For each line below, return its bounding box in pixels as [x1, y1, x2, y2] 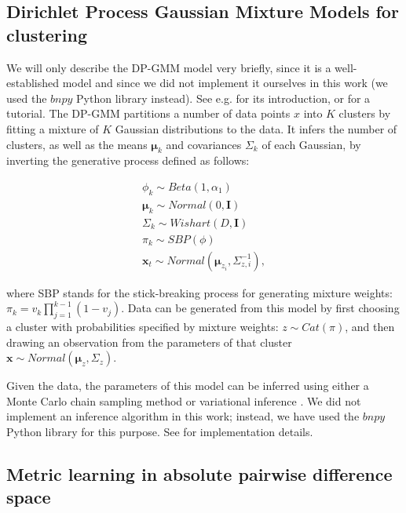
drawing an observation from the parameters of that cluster [6, 333, 292, 350]
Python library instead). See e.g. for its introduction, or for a [76, 89, 371, 106]
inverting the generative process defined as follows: [6, 152, 250, 169]
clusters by [338, 105, 391, 122]
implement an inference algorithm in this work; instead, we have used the [6, 408, 360, 424]
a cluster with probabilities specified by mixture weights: [6, 318, 279, 335]
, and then [345, 318, 395, 335]
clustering [6, 22, 87, 46]
